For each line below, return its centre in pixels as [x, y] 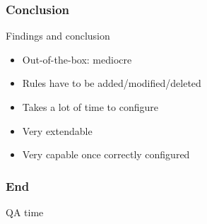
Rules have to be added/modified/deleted [112, 83]
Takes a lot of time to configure [90, 107]
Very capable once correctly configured [106, 154]
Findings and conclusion [58, 36]
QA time [25, 212]
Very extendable [57, 130]
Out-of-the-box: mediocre [77, 59]
